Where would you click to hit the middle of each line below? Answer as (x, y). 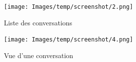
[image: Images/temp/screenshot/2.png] (68, 7)
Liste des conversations (38, 22)
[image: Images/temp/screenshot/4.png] (68, 40)
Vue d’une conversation (39, 55)
